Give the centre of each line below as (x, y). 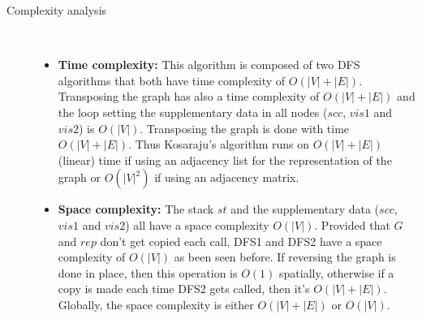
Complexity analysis (57, 10)
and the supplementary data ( (305, 209)
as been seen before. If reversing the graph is (285, 257)
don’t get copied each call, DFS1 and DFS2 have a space (241, 241)
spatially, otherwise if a (336, 272)
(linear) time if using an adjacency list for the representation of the (225, 159)
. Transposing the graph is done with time (245, 128)
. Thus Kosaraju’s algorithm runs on (219, 144)
